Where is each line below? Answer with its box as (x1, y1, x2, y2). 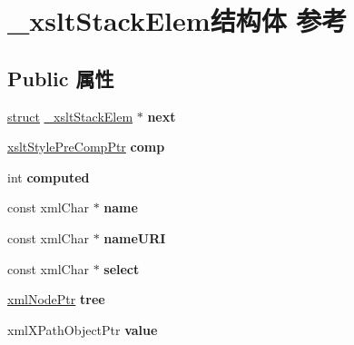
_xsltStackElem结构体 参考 (7, 2, 348, 39)
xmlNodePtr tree (7, 290, 105, 309)
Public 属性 (7, 64, 114, 92)
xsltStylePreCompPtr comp (7, 137, 165, 156)
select (103, 259, 140, 278)
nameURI (103, 228, 166, 247)
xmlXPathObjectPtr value (7, 320, 158, 339)
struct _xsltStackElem (7, 106, 133, 125)
